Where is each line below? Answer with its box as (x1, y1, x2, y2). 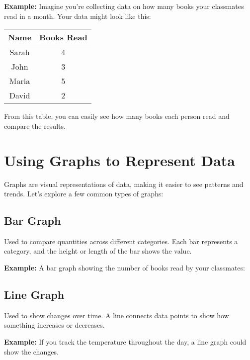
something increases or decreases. (4, 320, 105, 330)
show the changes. (4, 346, 59, 357)
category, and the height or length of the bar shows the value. (4, 246, 192, 256)
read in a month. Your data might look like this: (4, 10, 151, 21)
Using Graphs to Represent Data (4, 150, 235, 170)
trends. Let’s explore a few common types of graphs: (4, 188, 164, 199)
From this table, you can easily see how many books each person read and (4, 111, 230, 121)
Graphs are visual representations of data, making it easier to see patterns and (4, 179, 244, 189)
